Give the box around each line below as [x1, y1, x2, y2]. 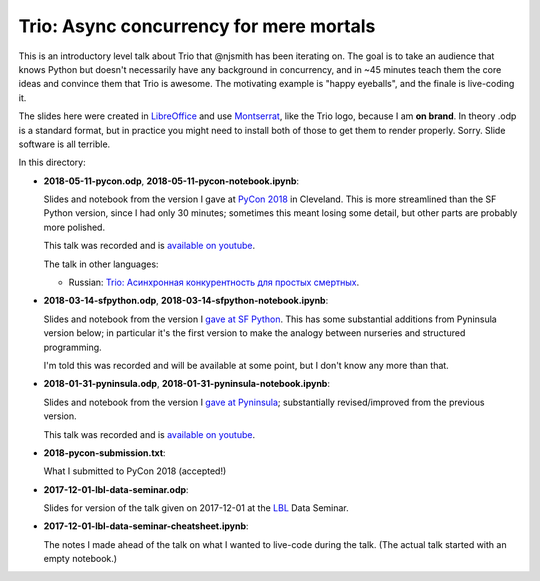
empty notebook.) [43, 553, 118, 565]
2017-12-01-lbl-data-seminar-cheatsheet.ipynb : [43, 520, 249, 532]
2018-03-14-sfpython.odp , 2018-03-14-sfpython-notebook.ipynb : [43, 295, 329, 307]
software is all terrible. [18, 138, 111, 150]
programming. [43, 341, 102, 353]
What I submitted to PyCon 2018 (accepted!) [43, 465, 227, 477]
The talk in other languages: [43, 258, 159, 270]
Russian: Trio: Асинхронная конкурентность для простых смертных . [68, 276, 360, 289]
